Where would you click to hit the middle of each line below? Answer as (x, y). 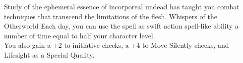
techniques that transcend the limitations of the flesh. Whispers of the (111, 16)
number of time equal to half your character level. (80, 35)
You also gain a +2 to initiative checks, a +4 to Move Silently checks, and (117, 45)
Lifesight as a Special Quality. (49, 54)
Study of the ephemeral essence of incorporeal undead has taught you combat (122, 6)
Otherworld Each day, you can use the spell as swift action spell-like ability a (121, 26)
